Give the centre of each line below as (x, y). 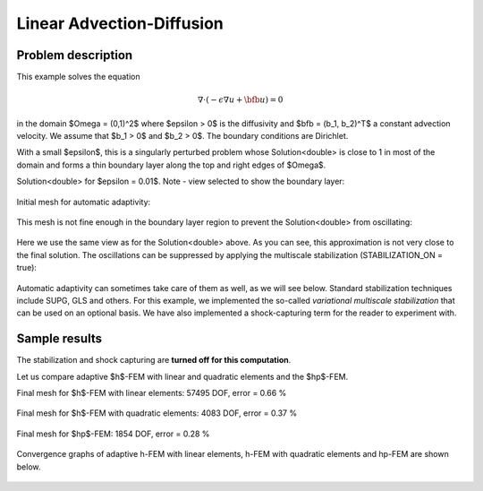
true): (27, 268)
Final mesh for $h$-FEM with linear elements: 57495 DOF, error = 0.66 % (152, 393)
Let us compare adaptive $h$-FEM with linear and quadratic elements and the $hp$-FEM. (182, 376)
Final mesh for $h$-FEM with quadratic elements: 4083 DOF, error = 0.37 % (157, 413)
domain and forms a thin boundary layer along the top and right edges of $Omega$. (171, 165)
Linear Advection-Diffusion (120, 23)
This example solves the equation (78, 77)
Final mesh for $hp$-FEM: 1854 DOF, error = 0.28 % (113, 434)
